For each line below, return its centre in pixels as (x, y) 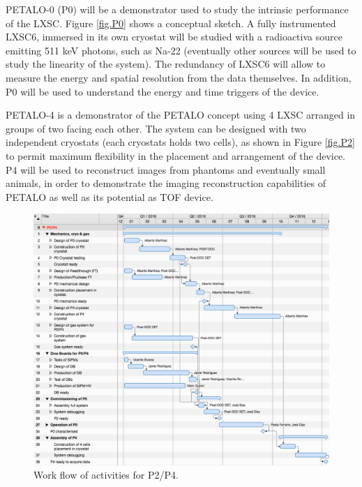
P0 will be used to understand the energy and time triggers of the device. (163, 91)
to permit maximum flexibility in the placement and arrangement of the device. (176, 155)
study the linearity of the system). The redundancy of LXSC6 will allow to (166, 64)
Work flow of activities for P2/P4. (106, 475)
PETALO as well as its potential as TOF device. (110, 196)
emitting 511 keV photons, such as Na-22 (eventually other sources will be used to (181, 50)
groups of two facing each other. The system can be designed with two (156, 128)
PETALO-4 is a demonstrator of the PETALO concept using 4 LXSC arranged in (181, 115)
